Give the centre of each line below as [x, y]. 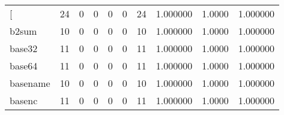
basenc [24, 100]
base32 [24, 48]
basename [30, 83]
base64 [24, 66]
